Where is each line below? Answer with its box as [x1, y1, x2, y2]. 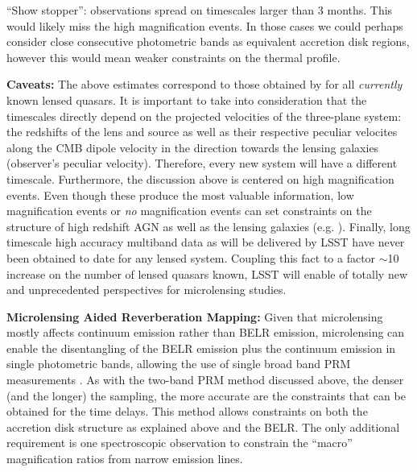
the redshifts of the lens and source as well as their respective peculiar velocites [6, 123, 398, 140]
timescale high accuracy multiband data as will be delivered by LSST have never [6, 234, 405, 250]
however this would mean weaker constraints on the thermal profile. [6, 48, 341, 65]
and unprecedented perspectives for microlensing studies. [6, 281, 287, 298]
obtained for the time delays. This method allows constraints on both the [6, 403, 368, 420]
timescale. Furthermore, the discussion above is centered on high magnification [6, 170, 394, 187]
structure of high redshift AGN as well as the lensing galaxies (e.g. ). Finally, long [6, 217, 411, 234]
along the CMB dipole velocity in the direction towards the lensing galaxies [6, 139, 379, 155]
